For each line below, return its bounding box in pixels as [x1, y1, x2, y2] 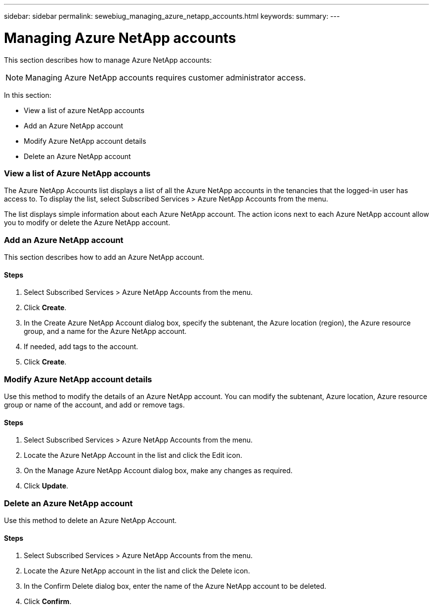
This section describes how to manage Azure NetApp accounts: [4, 55, 212, 64]
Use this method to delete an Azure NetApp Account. [4, 516, 177, 525]
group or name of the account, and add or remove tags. [4, 400, 185, 409]
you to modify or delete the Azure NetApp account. [4, 218, 171, 227]
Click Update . [24, 482, 69, 490]
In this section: [4, 90, 51, 99]
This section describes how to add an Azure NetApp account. [4, 253, 204, 261]
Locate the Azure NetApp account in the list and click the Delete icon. [24, 567, 250, 575]
